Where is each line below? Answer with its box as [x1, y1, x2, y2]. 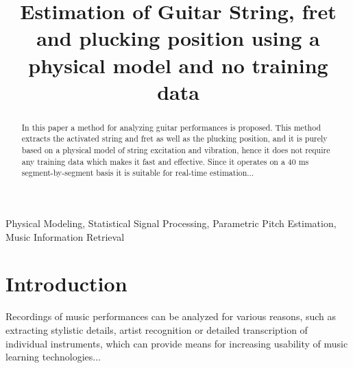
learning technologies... [5, 350, 101, 364]
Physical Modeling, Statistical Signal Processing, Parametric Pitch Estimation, [5, 216, 337, 231]
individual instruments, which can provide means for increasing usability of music [5, 336, 348, 350]
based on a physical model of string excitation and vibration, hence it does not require [21, 144, 330, 156]
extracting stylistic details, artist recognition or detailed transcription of [5, 322, 308, 337]
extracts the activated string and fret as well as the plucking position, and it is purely [21, 133, 328, 144]
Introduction [5, 270, 127, 298]
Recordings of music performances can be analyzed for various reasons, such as [5, 309, 337, 324]
